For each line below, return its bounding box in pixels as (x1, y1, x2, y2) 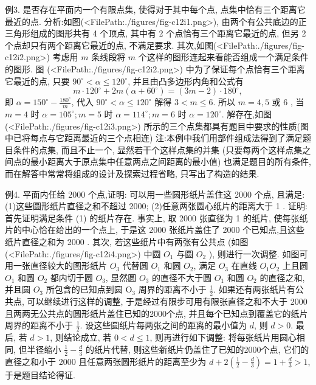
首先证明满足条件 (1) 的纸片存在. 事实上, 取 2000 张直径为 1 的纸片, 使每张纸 (5, 211, 308, 224)
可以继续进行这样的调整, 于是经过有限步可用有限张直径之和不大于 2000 (27, 295, 307, 308)
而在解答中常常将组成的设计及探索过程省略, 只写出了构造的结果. (5, 167, 259, 179)
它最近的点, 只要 (5, 74, 70, 87)
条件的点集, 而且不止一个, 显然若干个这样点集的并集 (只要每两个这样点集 (13, 143, 303, 156)
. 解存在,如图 (221, 107, 272, 120)
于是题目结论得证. (5, 368, 75, 381)
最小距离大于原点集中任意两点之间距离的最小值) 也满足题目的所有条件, (30, 155, 311, 168)
